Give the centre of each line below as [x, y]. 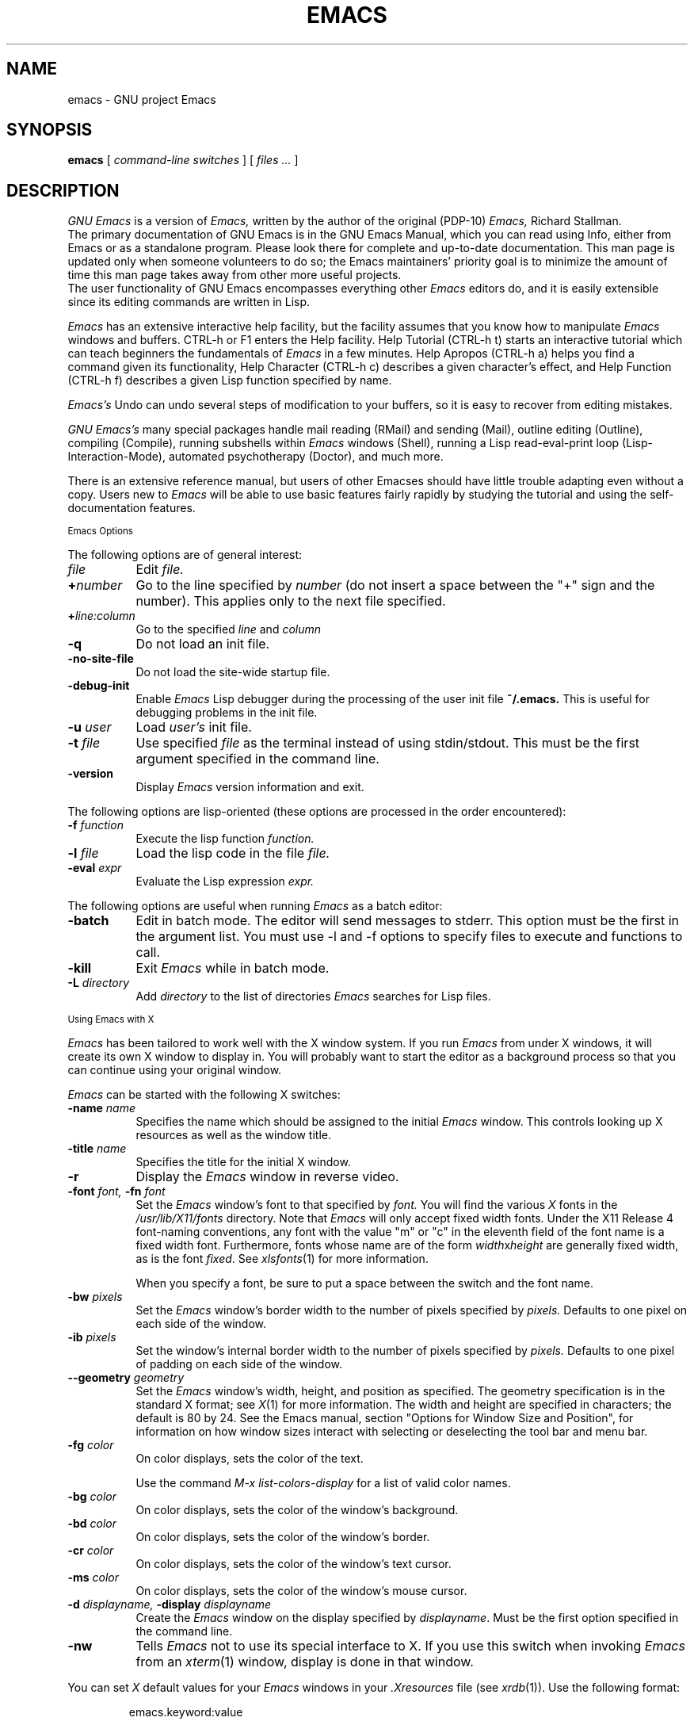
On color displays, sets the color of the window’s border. [283, 1537]
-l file [83, 853]
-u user [90, 727]
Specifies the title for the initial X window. [243, 1162]
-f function [95, 825]
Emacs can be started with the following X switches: [204, 1095]
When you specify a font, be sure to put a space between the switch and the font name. [365, 1283]
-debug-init [99, 686]
